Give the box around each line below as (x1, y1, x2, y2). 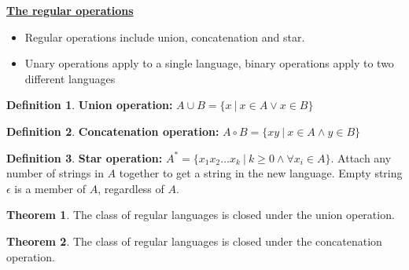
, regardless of (98, 180, 164, 196)
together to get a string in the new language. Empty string (119, 165, 403, 181)
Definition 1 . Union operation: (6, 97, 173, 113)
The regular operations (6, 2, 134, 18)
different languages (24, 70, 116, 86)
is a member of (14, 180, 87, 196)
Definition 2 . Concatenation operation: (6, 122, 219, 139)
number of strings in (6, 165, 104, 181)
